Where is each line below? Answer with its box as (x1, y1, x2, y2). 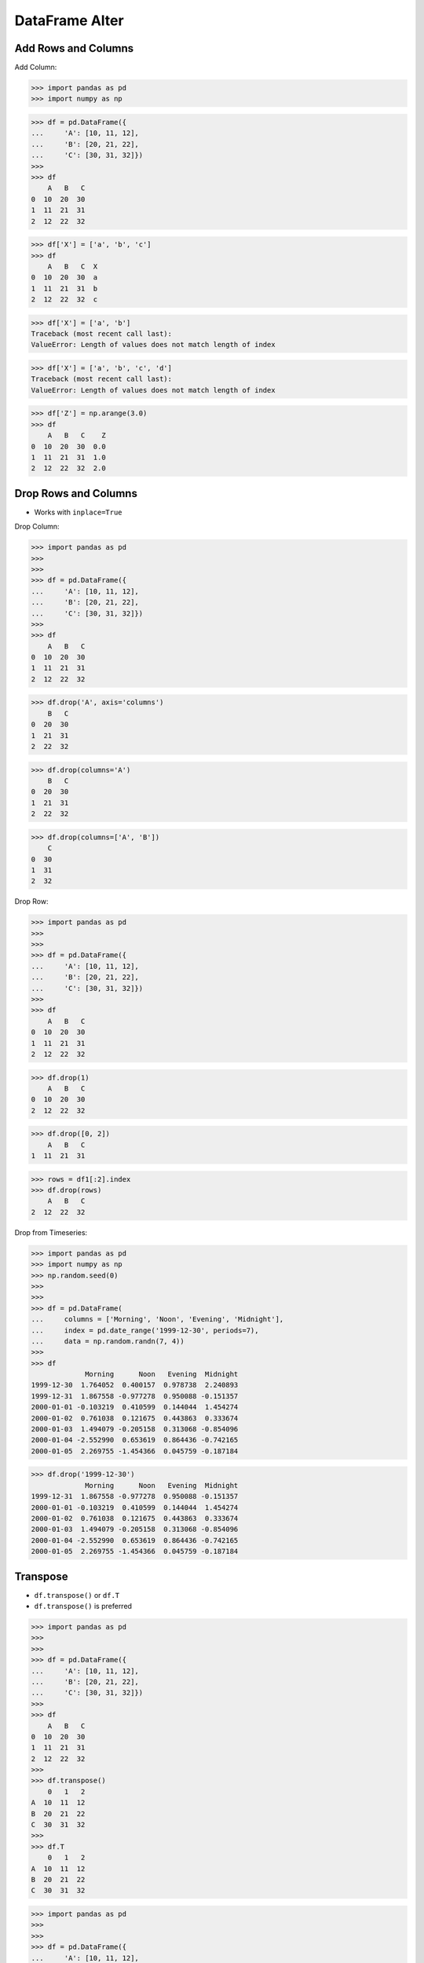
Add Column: (14, 63, 57, 72)
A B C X (47, 261, 98, 271)
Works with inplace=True (34, 507, 122, 517)
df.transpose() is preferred (34, 1602, 133, 1611)
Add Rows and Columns (14, 42, 134, 55)
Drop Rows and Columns (14, 487, 137, 500)
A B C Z (47, 431, 106, 440)
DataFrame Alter (14, 12, 125, 29)
